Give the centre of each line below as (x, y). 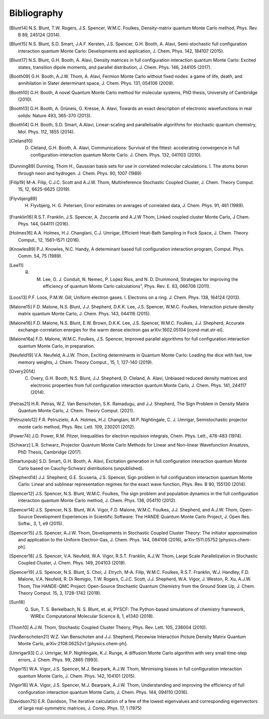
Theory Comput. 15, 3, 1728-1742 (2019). (60, 593)
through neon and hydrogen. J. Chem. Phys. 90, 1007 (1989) (80, 173)
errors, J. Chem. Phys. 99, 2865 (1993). (59, 660)
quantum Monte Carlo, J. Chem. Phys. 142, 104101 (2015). (77, 676)
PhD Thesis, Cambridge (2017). (50, 452)
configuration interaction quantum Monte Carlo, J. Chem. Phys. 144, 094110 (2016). (103, 692)
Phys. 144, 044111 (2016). (44, 224)
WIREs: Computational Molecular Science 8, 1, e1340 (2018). (92, 616)
